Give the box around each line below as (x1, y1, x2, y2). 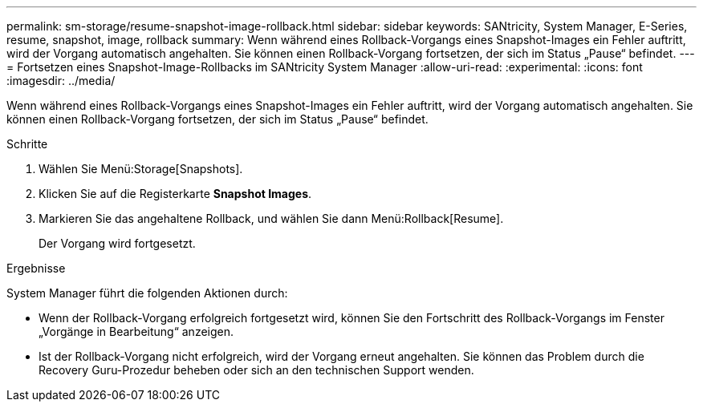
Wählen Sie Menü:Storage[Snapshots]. (39, 162, 243, 176)
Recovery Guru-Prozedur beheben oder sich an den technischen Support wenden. (39, 363, 474, 377)
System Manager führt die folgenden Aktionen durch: (6, 286, 288, 300)
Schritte (6, 137, 48, 151)
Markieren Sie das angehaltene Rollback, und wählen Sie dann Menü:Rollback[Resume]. (39, 212, 504, 225)
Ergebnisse (6, 261, 66, 275)
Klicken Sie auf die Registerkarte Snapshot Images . (39, 187, 312, 200)
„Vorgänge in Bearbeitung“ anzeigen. (39, 325, 234, 338)
